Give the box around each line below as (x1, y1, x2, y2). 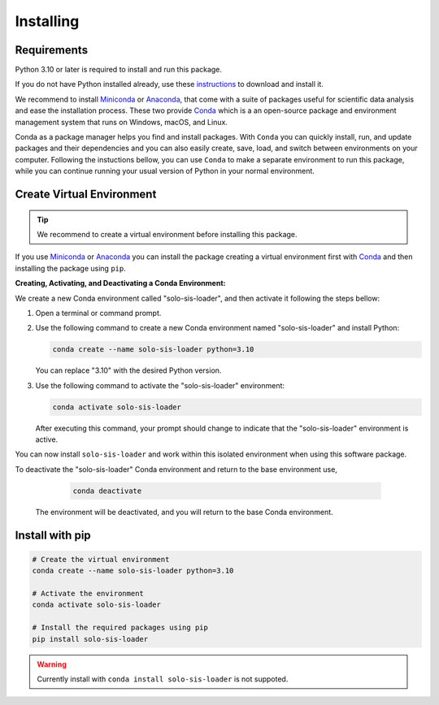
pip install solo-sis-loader (32, 634, 149, 643)
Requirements (15, 43, 89, 57)
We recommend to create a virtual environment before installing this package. (37, 229, 298, 239)
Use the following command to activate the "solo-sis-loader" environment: (35, 380, 285, 390)
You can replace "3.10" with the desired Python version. (35, 365, 222, 375)
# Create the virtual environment (32, 555, 170, 564)
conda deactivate (72, 486, 142, 495)
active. (35, 435, 59, 444)
